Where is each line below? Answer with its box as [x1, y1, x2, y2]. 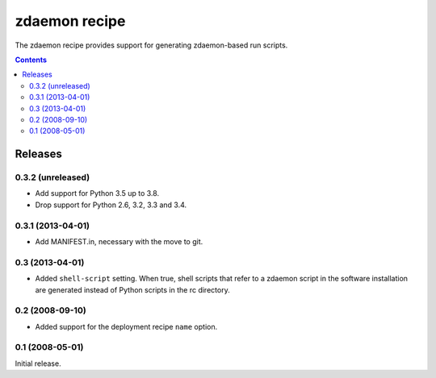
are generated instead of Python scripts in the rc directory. [35, 285, 230, 294]
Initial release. [15, 359, 61, 368]
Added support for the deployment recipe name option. [35, 322, 218, 331]
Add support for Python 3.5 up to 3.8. [35, 189, 160, 198]
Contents [15, 55, 48, 64]
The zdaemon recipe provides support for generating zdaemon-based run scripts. [15, 40, 288, 50]
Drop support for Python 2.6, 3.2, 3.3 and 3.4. [35, 200, 187, 210]
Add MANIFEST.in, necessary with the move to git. [35, 236, 203, 246]
